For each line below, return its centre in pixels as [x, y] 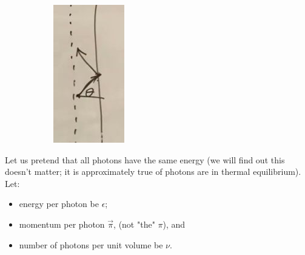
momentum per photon [62, 224]
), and [174, 224]
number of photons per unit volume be [91, 244]
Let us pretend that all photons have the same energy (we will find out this [145, 159]
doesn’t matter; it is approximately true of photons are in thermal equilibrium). [153, 172]
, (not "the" [134, 224]
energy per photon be [59, 204]
